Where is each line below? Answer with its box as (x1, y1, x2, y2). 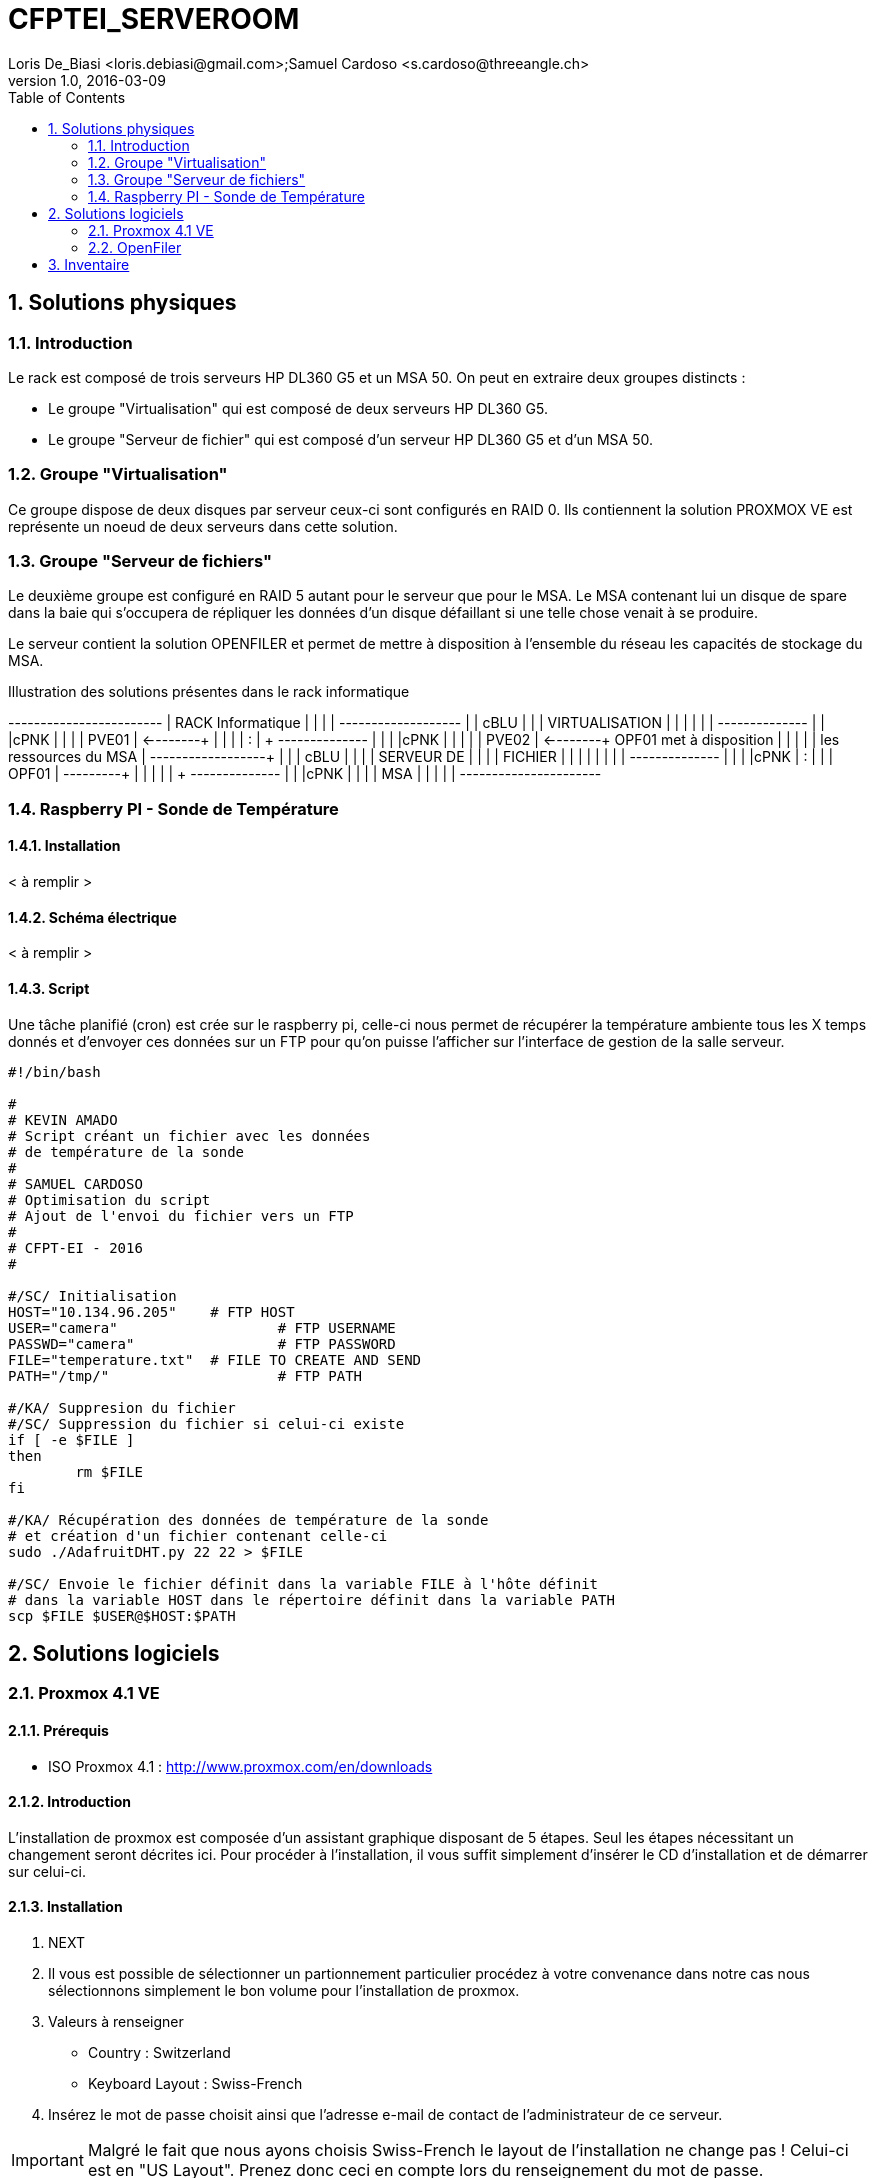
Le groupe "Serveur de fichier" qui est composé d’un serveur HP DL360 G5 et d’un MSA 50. (48, 430, 653, 448)
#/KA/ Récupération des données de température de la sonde (8, 1511, 489, 1528)
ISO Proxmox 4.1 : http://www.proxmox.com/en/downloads (48, 1757, 433, 1775)
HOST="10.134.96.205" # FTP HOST (8, 1303, 295, 1320)
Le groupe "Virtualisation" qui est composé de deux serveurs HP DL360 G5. (48, 399, 549, 417)
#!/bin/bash (8, 1063, 101, 1080)
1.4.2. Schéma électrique (8, 908, 177, 926)
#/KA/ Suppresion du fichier (8, 1399, 236, 1416)
